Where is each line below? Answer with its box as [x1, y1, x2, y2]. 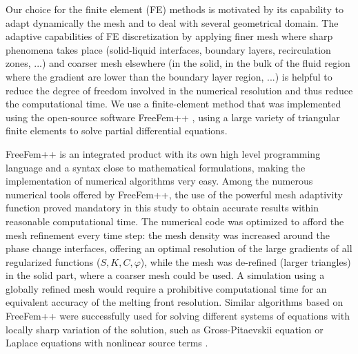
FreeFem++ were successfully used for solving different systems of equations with [6, 309, 350, 323]
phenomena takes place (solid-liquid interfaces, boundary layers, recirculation [6, 42, 331, 56]
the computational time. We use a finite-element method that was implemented [6, 96, 341, 111]
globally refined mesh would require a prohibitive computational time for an [6, 281, 327, 295]
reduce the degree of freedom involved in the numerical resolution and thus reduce [6, 83, 353, 97]
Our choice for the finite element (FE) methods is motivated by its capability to [6, 2, 344, 16]
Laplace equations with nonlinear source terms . [6, 335, 208, 350]
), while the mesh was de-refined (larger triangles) [140, 254, 351, 269]
